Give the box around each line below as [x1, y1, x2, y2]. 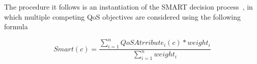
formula [4, 21, 28, 32]
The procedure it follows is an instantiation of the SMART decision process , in [4, 2, 253, 12]
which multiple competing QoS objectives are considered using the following [4, 11, 241, 22]
